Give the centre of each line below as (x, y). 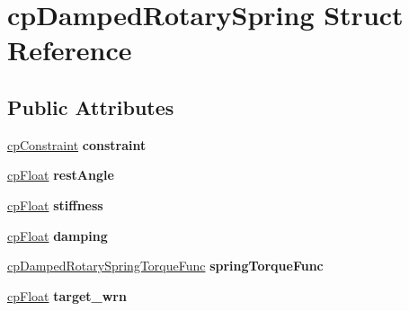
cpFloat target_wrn (67, 295)
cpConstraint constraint (77, 144)
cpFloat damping (58, 235)
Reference (70, 50)
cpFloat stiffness (55, 204)
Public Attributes (91, 107)
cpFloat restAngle (61, 175)
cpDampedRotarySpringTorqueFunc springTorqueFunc (165, 266)
